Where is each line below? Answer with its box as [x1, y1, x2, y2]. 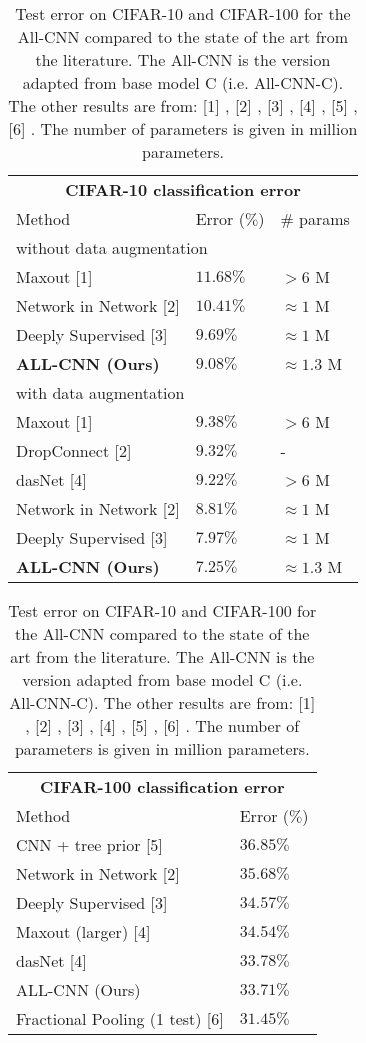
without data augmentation [16, 236, 208, 259]
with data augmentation [16, 381, 185, 404]
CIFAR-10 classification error [65, 178, 301, 201]
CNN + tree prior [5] [16, 833, 163, 856]
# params [280, 207, 350, 230]
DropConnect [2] [16, 439, 132, 462]
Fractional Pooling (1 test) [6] [16, 1007, 224, 1030]
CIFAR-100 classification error [39, 775, 285, 798]
